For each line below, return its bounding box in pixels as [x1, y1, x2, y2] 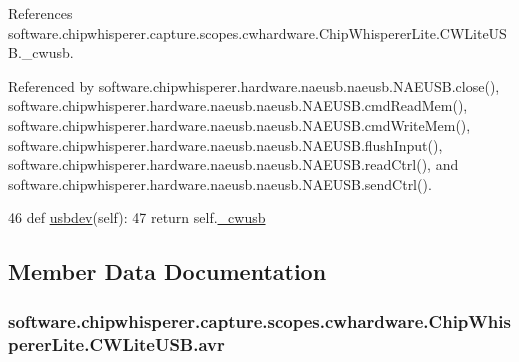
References [8, 3, 73, 23]
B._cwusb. [8, 42, 74, 63]
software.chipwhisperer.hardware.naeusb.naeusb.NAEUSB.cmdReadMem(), [8, 95, 468, 116]
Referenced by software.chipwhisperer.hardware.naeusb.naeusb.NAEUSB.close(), [8, 75, 500, 96]
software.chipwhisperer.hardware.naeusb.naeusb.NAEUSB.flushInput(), [8, 134, 443, 155]
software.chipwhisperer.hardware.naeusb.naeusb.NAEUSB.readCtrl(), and [8, 154, 459, 175]
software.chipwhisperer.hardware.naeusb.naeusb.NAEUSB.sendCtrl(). [8, 173, 432, 194]
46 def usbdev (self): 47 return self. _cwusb [8, 207, 266, 228]
